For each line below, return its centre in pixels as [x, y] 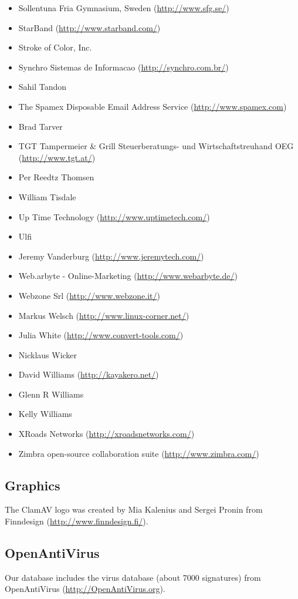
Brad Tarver [40, 126]
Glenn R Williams [51, 394]
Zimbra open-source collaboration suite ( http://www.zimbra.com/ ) [139, 453]
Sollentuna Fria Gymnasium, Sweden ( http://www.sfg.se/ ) [124, 8]
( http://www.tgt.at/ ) [57, 157]
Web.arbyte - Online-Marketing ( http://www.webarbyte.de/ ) [128, 276]
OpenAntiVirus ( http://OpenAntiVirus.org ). [85, 589]
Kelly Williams [45, 414]
